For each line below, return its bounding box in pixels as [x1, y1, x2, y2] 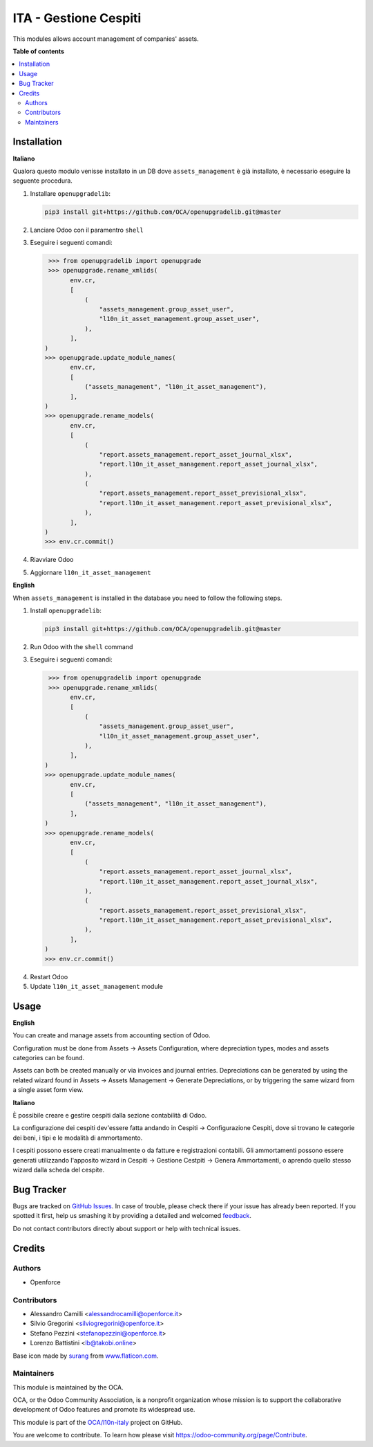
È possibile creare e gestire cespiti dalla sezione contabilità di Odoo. [12, 1111, 207, 1120]
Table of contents [12, 47, 65, 55]
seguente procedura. [12, 176, 73, 185]
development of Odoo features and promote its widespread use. [12, 1405, 195, 1414]
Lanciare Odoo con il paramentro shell [30, 226, 144, 234]
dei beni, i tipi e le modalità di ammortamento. [12, 1134, 143, 1142]
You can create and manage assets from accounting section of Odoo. [12, 1031, 211, 1039]
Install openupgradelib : [30, 606, 102, 615]
